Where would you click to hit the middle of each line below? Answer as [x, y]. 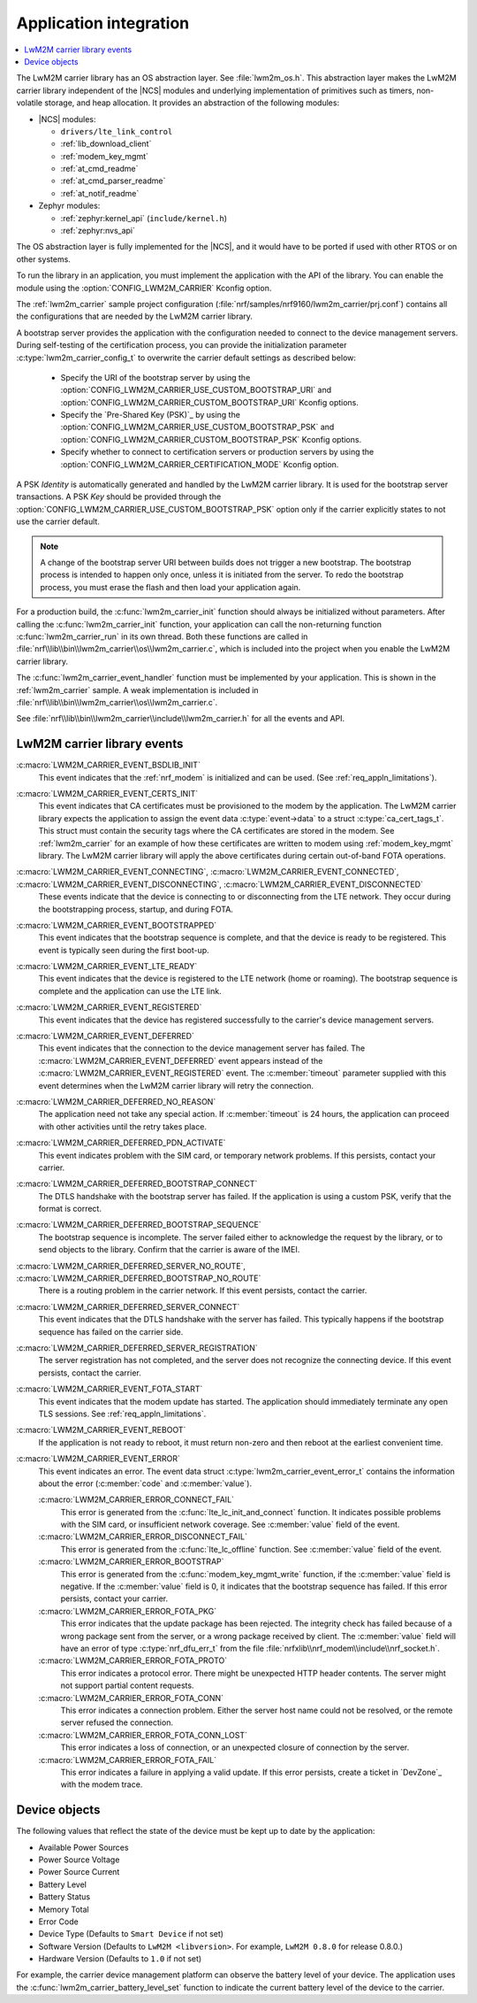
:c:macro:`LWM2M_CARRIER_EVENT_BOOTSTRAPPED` [117, 925]
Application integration [103, 23]
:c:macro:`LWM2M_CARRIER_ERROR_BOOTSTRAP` [131, 1561]
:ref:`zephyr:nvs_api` [98, 231]
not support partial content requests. [127, 1685]
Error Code [58, 1922]
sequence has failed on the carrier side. [111, 1331]
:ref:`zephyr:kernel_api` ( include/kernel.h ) [144, 218]
